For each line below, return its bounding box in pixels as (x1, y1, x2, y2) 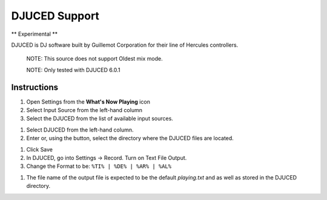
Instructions (11, 82, 59, 92)
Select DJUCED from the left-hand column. (26, 126, 134, 133)
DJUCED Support (11, 9, 100, 22)
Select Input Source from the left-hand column (26, 107, 142, 114)
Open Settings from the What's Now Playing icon (26, 98, 151, 105)
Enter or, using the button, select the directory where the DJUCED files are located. (26, 135, 234, 142)
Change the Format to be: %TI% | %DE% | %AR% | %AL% (26, 162, 172, 170)
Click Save (26, 145, 53, 153)
